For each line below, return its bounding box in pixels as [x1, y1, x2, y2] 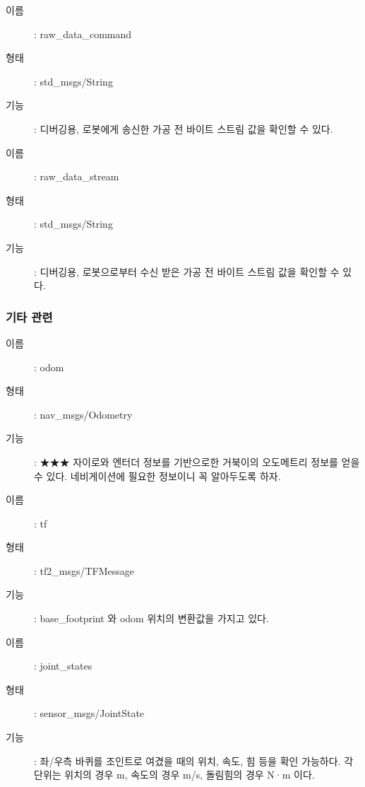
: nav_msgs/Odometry [34, 407, 133, 421]
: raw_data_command [34, 26, 132, 41]
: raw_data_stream [34, 169, 119, 184]
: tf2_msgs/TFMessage [34, 563, 135, 578]
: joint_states [34, 658, 92, 673]
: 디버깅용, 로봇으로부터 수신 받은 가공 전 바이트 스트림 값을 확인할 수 [34, 264, 340, 279]
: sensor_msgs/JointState [34, 706, 145, 721]
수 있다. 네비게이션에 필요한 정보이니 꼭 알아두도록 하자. [34, 468, 281, 483]
